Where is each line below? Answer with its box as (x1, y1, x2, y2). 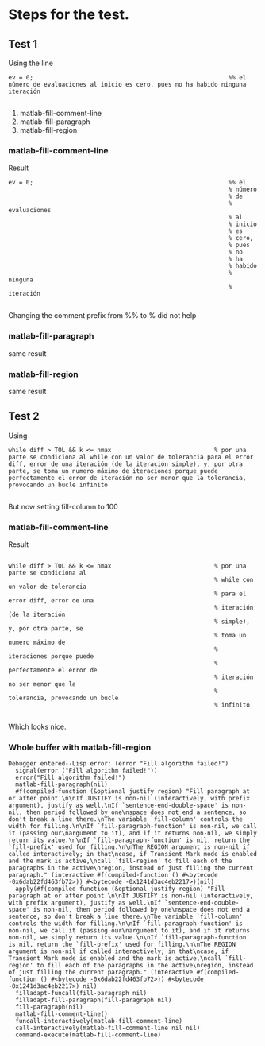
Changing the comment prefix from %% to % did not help (8, 311, 197, 320)
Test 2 (8, 409, 40, 423)
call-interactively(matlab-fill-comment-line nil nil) (15, 1024, 201, 1032)
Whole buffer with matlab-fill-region (8, 742, 152, 753)
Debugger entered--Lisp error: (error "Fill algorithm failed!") (8, 760, 229, 768)
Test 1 (8, 37, 38, 51)
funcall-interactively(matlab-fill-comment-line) (15, 1017, 182, 1025)
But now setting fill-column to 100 (8, 502, 119, 511)
